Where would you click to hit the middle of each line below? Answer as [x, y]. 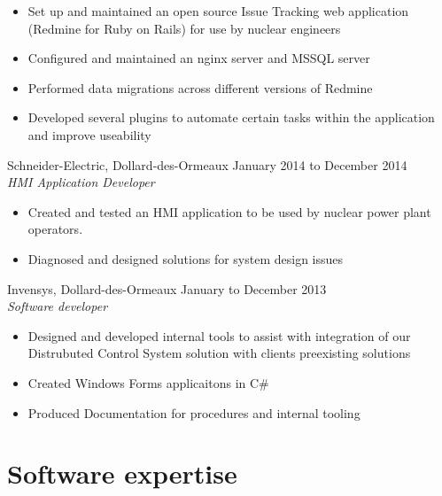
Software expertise [122, 473]
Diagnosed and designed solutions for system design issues [186, 258]
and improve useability [89, 134]
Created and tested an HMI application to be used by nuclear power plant [229, 211]
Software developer [58, 306]
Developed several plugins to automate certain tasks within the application [231, 117]
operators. [55, 229]
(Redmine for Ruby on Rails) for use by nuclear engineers [184, 28]
